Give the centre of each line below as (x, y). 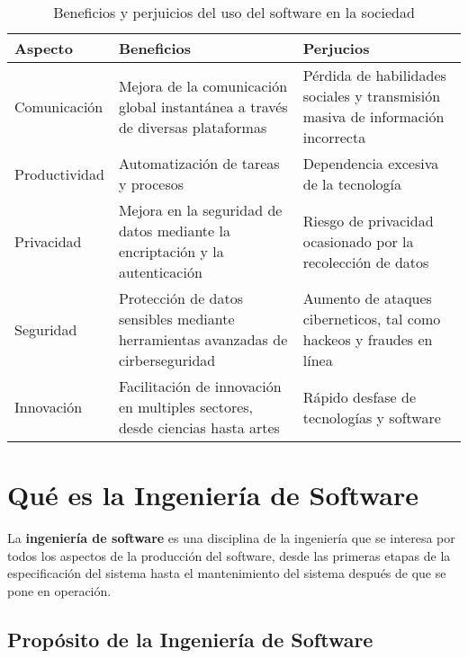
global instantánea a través (203, 106)
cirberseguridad (167, 360)
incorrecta (334, 137)
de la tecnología (352, 184)
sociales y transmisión (372, 96)
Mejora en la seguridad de (200, 210)
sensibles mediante (176, 319)
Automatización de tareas (199, 163)
